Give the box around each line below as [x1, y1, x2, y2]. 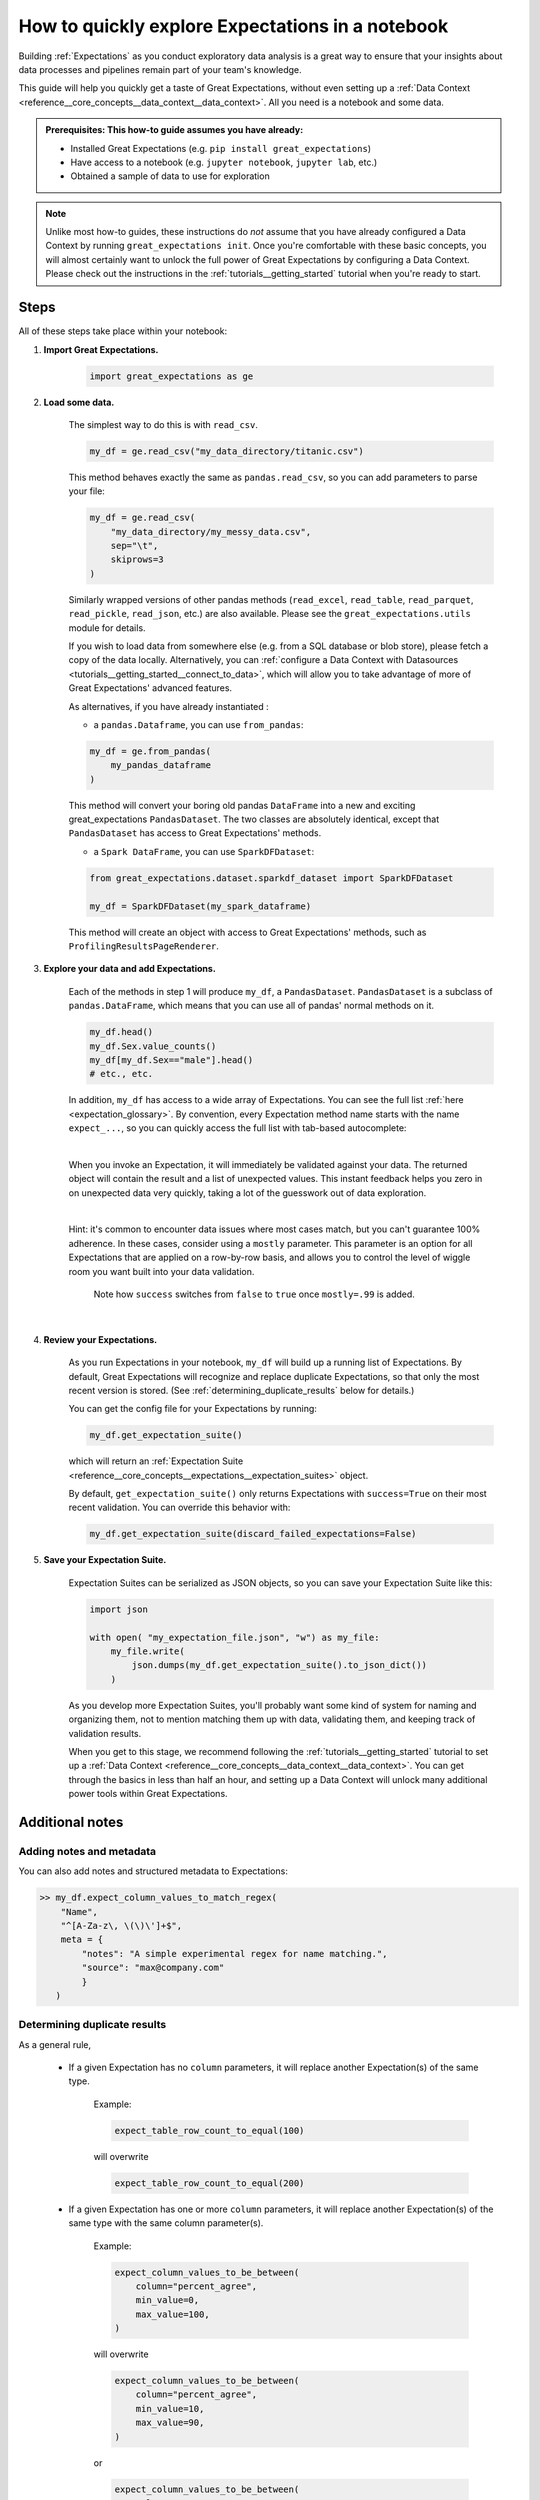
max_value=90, [135, 2417, 205, 2429]
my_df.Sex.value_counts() [89, 1040, 217, 1052]
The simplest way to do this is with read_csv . [68, 418, 259, 430]
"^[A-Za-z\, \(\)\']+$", [60, 1920, 183, 1931]
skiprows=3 [110, 554, 164, 565]
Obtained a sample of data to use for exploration [70, 170, 270, 182]
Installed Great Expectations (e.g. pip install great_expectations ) [70, 142, 372, 154]
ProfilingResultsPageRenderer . [68, 940, 220, 952]
